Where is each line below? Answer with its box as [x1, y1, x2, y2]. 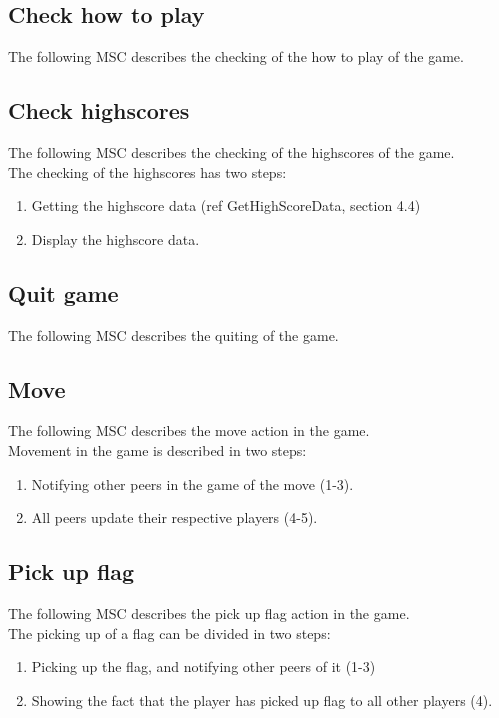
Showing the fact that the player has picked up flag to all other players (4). [31, 689, 493, 710]
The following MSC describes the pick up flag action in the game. [8, 602, 410, 623]
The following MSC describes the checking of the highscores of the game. [8, 142, 455, 162]
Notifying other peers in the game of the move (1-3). [31, 473, 354, 494]
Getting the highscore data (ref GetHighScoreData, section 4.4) [31, 195, 421, 216]
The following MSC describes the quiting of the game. [8, 324, 339, 345]
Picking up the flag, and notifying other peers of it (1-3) [31, 656, 376, 677]
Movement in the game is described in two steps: [8, 439, 307, 460]
